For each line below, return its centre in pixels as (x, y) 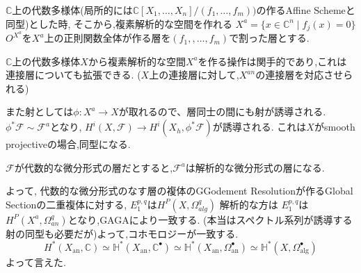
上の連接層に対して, (194, 75)
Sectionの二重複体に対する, (66, 204)
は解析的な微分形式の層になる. (255, 167)
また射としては (40, 111)
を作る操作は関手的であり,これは (272, 61)
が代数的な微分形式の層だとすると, (94, 167)
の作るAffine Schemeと (306, 10)
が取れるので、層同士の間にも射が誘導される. (222, 111)
